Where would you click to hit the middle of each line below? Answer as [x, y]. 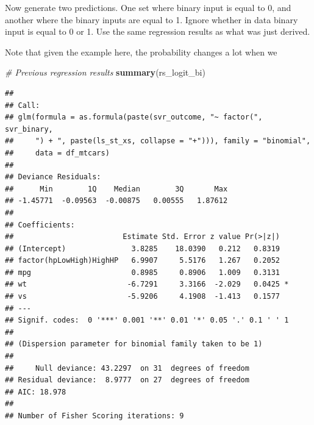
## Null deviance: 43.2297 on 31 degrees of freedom [127, 368]
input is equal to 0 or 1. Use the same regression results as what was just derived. [158, 31]
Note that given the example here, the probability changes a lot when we [141, 52]
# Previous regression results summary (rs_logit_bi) [105, 72]
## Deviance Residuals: [53, 177]
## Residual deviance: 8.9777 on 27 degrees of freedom [127, 380]
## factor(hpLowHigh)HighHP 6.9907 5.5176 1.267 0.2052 [143, 261]
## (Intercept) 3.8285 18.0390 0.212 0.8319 [143, 248]
